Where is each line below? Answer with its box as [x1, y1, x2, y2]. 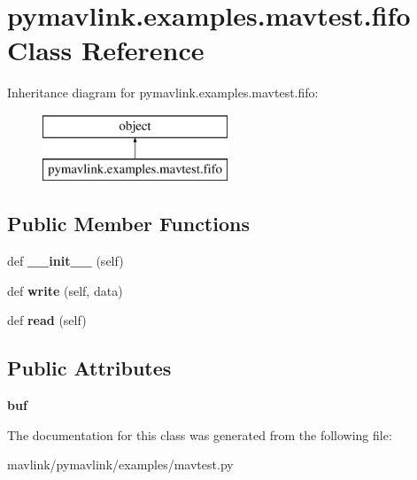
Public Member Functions [7, 210, 250, 237]
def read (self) [7, 311, 87, 329]
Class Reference [7, 32, 205, 68]
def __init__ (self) [7, 252, 124, 270]
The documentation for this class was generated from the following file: [7, 425, 392, 444]
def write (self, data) [7, 281, 123, 299]
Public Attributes [7, 354, 172, 382]
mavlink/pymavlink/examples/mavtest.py [7, 455, 234, 474]
